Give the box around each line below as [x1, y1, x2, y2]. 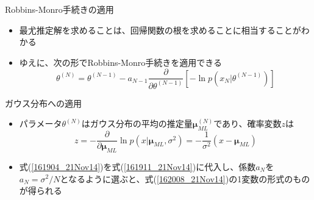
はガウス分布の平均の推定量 [81, 117, 193, 130]
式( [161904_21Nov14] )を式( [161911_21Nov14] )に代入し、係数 [19, 160, 256, 173]
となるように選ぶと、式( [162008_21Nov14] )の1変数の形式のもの [60, 172, 310, 185]
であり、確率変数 [213, 117, 282, 130]
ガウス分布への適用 [5, 96, 82, 109]
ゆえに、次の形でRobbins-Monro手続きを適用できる [19, 55, 222, 68]
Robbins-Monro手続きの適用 [5, 3, 114, 15]
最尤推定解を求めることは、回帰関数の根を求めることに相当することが [19, 23, 301, 36]
